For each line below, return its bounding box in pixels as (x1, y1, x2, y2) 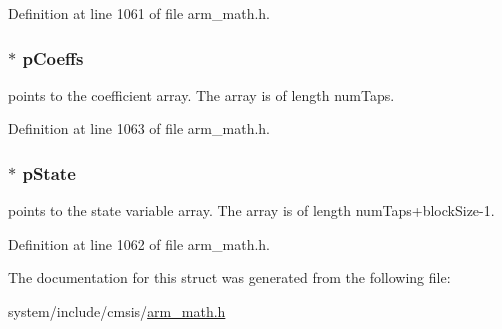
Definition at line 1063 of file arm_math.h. (8, 118, 270, 139)
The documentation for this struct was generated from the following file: (8, 267, 451, 288)
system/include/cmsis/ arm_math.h (8, 301, 226, 321)
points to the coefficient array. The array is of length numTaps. (8, 84, 395, 105)
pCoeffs (22, 45, 84, 70)
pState (22, 160, 76, 185)
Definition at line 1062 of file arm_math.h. (8, 233, 270, 254)
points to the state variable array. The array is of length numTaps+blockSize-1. (8, 200, 495, 221)
